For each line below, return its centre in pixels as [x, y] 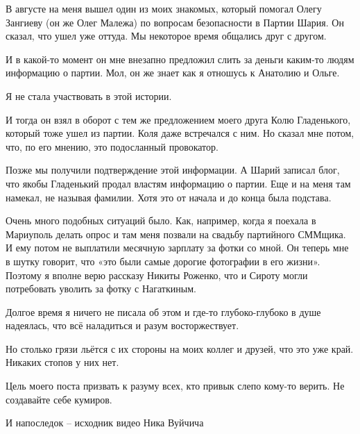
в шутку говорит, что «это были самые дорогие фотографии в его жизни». [163, 261]
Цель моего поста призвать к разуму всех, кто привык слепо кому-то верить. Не [175, 386]
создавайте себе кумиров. [59, 399]
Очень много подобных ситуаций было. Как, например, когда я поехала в [161, 220]
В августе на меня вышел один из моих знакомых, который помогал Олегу [164, 8]
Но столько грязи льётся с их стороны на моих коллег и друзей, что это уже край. [180, 348]
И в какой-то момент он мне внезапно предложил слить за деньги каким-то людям [180, 59]
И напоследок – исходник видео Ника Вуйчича [105, 423]
